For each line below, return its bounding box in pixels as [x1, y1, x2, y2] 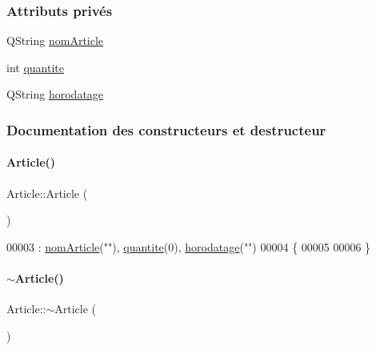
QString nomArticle [6, 32, 104, 49]
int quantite [6, 58, 64, 75]
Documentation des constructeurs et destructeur [6, 119, 326, 139]
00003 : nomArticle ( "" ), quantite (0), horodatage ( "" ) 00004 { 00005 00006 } [6, 238, 371, 255]
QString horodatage [6, 86, 104, 103]
